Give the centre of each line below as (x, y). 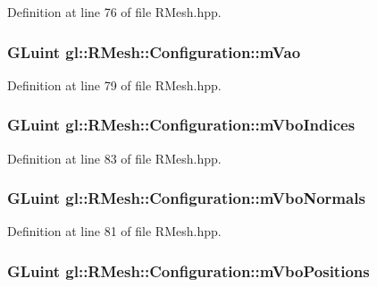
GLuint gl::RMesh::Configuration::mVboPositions (188, 270)
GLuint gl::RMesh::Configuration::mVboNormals (186, 198)
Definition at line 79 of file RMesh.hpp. (114, 84)
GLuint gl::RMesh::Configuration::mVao (154, 51)
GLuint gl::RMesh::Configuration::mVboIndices (181, 125)
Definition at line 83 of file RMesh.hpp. (114, 158)
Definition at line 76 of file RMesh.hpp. (114, 12)
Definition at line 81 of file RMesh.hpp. (114, 231)
